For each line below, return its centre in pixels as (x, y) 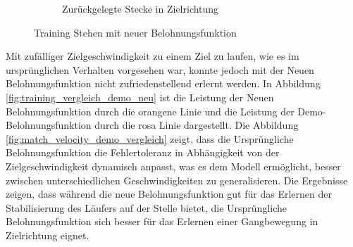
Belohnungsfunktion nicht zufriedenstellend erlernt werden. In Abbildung (163, 83)
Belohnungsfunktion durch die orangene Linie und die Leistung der (150, 111)
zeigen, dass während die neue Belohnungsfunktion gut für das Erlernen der (169, 194)
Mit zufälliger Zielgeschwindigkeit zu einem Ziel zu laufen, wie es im (153, 56)
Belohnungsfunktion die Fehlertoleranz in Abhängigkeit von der (143, 152)
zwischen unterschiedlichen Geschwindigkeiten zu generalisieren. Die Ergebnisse (177, 180)
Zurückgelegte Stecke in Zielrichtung (141, 8)
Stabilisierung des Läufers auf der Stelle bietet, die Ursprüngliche (146, 207)
